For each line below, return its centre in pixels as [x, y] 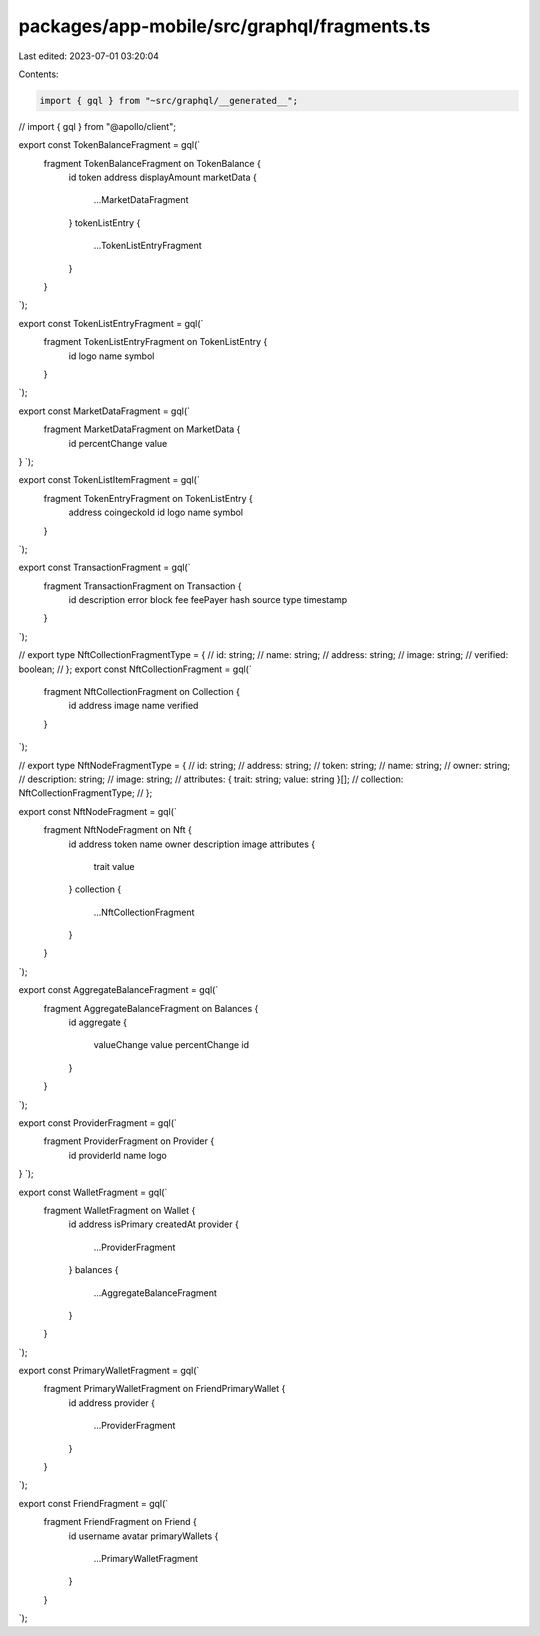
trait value [114, 866]
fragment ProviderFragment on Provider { [129, 1141]
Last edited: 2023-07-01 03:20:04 [89, 56]
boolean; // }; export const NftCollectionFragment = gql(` [135, 669]
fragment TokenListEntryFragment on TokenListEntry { [155, 342]
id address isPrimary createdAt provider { [153, 1224]
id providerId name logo [117, 1155]
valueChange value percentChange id [171, 1045]
